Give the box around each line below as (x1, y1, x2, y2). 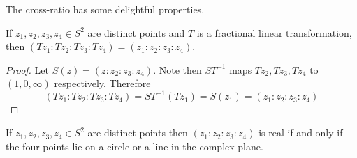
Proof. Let (6, 62, 49, 77)
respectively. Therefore (54, 76, 151, 90)
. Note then (153, 62, 202, 77)
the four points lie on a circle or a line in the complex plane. (6, 139, 263, 153)
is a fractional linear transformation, (196, 25, 352, 40)
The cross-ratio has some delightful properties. (6, 2, 205, 16)
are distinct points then (87, 125, 188, 140)
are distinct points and (87, 25, 185, 40)
